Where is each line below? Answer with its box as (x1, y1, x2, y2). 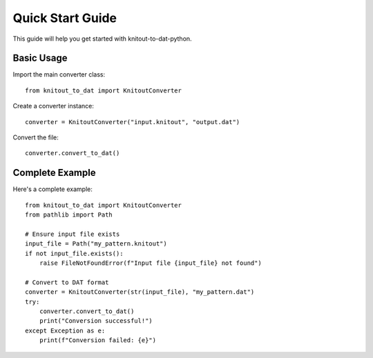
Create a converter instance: (12, 102, 95, 110)
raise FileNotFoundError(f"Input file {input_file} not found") (39, 259, 262, 267)
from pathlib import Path (25, 211, 113, 219)
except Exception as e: (25, 326, 106, 335)
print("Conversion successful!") (39, 317, 153, 325)
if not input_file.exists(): (25, 249, 124, 257)
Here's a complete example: (12, 185, 93, 193)
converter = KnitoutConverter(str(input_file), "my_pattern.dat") (25, 288, 255, 296)
